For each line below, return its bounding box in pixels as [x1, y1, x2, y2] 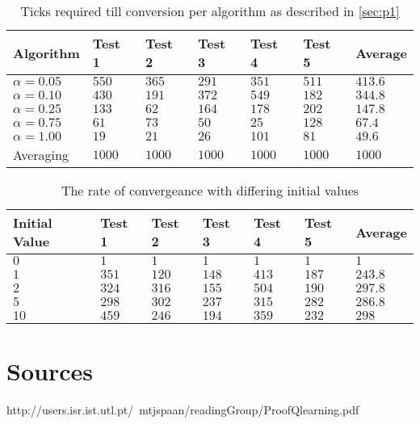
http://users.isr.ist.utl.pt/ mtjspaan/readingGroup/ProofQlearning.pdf [6, 401, 359, 418]
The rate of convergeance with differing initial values [61, 181, 359, 199]
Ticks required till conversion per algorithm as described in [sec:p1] [20, 2, 400, 20]
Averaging [13, 145, 69, 164]
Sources [6, 355, 93, 388]
